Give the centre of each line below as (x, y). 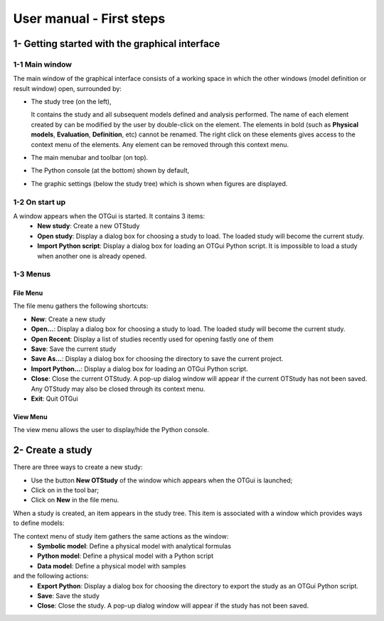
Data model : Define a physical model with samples (112, 566)
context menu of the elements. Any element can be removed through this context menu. (160, 144)
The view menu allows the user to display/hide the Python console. (111, 430)
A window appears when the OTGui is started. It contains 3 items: (109, 216)
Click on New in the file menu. (75, 500)
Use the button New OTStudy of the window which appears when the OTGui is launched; (162, 480)
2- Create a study (53, 450)
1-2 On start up (39, 202)
